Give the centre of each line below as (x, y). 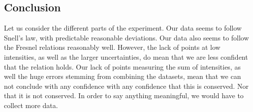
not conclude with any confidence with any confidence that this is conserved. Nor (126, 86)
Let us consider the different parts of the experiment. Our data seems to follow (123, 28)
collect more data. (31, 105)
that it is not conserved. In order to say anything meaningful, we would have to (124, 95)
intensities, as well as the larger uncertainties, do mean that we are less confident (126, 56)
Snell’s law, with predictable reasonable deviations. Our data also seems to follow (126, 37)
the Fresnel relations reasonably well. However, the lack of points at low (112, 47)
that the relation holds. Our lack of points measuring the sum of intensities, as (122, 66)
